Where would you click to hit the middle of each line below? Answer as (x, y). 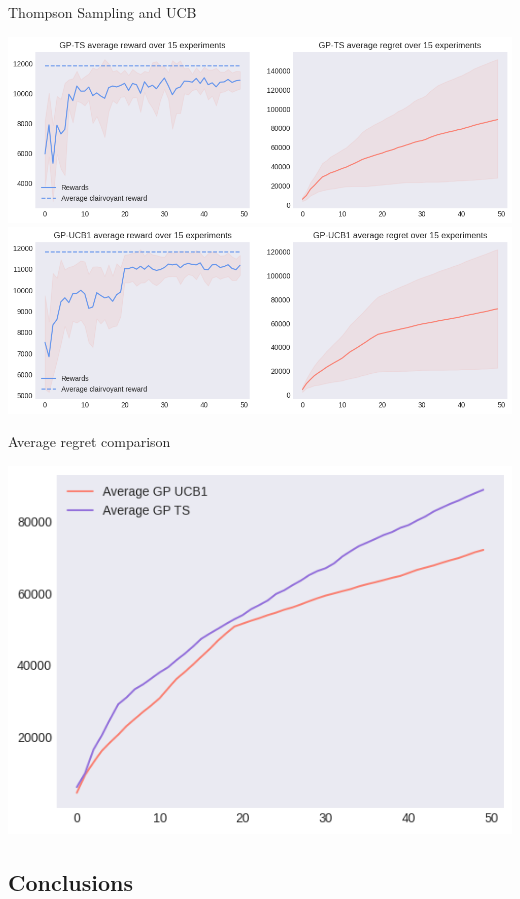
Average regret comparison (89, 441)
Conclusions (71, 881)
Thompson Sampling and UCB (102, 12)
